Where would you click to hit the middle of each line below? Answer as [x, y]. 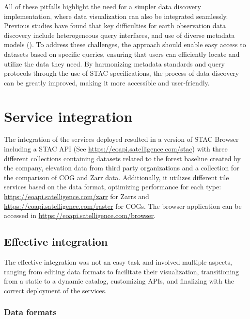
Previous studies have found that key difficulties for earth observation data [115, 25]
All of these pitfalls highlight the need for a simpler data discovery [102, 6]
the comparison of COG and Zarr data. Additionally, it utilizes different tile [117, 177]
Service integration [68, 116]
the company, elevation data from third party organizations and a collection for [122, 168]
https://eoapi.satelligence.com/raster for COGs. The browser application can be [123, 206]
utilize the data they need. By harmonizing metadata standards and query [114, 63]
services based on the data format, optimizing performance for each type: [113, 187]
